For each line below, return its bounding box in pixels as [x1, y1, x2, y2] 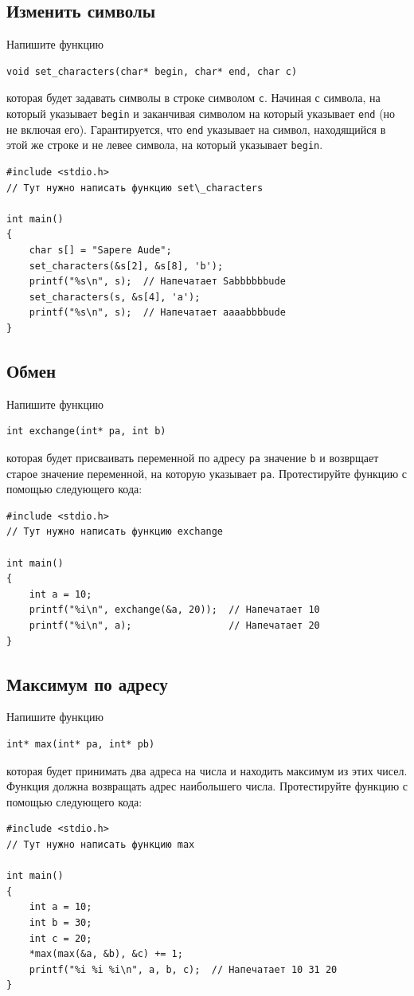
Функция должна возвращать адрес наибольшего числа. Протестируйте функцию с [6, 778, 408, 794]
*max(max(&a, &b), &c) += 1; [29, 948, 183, 960]
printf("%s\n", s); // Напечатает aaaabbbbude [29, 307, 286, 319]
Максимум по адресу [6, 671, 168, 696]
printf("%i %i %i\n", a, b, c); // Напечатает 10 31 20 [29, 963, 338, 975]
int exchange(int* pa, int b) [6, 425, 166, 437]
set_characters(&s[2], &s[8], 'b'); [29, 260, 224, 272]
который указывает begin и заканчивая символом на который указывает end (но [6, 105, 396, 122]
